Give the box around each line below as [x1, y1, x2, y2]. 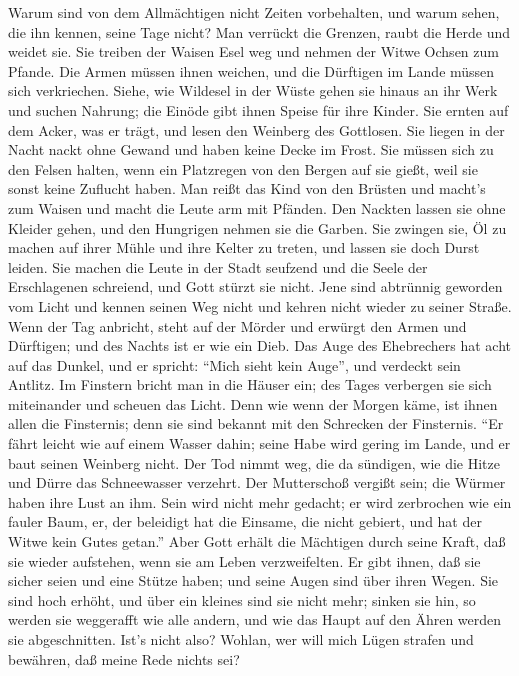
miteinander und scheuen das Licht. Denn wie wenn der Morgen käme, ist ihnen [8, 393, 498, 414]
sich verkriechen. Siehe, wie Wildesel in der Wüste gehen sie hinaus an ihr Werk [8, 80, 498, 101]
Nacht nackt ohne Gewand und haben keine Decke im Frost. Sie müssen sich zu [8, 139, 494, 160]
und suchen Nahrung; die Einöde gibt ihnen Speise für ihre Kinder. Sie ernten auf [8, 99, 509, 120]
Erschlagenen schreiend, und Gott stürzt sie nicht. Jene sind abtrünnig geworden [8, 276, 503, 297]
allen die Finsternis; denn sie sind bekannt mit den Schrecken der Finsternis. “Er [8, 413, 504, 434]
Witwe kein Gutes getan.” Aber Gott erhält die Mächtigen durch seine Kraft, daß [8, 531, 506, 552]
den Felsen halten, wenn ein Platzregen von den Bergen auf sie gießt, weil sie [8, 158, 478, 179]
